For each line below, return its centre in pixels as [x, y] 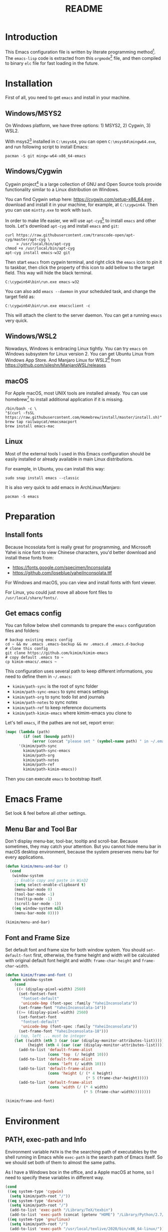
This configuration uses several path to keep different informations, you [79, 671]
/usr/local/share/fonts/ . [32, 597]
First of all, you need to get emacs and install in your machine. [68, 98]
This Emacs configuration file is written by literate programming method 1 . [80, 51]
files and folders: [22, 631]
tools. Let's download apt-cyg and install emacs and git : [62, 226]
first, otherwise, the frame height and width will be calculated [96, 955]
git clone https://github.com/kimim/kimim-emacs [57, 653]
